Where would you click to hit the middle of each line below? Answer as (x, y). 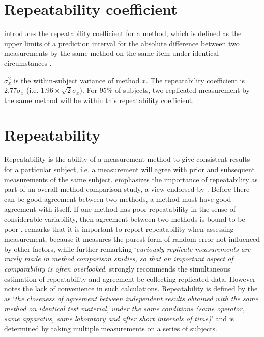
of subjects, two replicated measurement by (182, 90)
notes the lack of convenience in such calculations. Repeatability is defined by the (131, 289)
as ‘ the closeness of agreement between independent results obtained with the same (131, 298)
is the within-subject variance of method (77, 80)
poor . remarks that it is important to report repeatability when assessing (119, 229)
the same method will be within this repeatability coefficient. (99, 100)
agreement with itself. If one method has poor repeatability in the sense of (120, 209)
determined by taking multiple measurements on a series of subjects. (111, 328)
